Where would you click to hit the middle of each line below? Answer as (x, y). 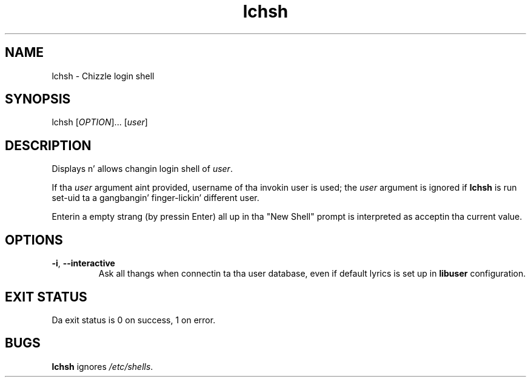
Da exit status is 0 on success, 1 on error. (134, 320)
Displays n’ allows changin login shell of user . (142, 169)
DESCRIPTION (48, 145)
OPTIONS (34, 240)
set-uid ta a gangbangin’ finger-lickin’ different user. (155, 198)
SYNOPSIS (38, 99)
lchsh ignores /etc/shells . (102, 366)
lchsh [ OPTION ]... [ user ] (100, 122)
